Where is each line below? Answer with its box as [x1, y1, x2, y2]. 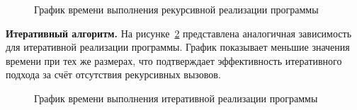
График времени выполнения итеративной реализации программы [34, 90, 318, 105]
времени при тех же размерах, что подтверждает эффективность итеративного [6, 53, 342, 68]
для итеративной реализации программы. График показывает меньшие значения [6, 39, 350, 54]
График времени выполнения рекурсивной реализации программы [34, 2, 319, 16]
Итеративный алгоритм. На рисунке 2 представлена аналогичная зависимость [6, 25, 352, 40]
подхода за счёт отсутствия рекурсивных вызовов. [6, 67, 221, 82]
